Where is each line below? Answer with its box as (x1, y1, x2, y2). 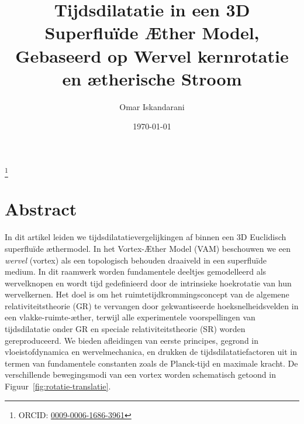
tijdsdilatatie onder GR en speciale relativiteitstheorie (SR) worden (5, 323, 246, 335)
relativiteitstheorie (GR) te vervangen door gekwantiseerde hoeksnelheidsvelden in (5, 299, 299, 312)
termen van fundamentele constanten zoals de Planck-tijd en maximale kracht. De (5, 357, 298, 369)
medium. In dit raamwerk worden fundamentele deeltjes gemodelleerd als (5, 265, 267, 278)
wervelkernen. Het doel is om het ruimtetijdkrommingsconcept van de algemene (5, 288, 289, 300)
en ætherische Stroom (62, 66, 242, 90)
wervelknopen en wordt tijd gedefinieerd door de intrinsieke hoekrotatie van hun (5, 276, 292, 289)
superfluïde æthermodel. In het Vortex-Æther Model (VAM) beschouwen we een (5, 242, 291, 254)
